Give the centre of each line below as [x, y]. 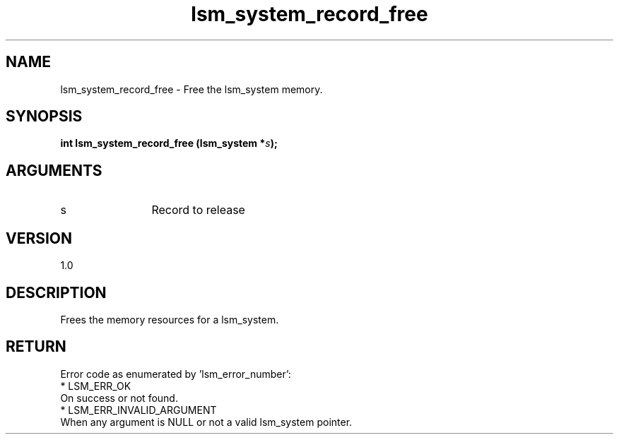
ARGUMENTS [54, 170]
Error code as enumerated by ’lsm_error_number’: [176, 374]
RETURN [36, 347]
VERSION [39, 238]
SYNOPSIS [44, 117]
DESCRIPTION [56, 292]
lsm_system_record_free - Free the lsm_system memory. [191, 89]
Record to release [198, 210]
